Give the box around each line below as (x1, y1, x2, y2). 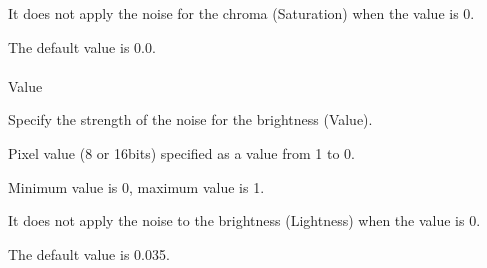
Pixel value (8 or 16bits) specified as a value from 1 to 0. (8, 142, 355, 163)
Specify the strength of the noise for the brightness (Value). (8, 109, 373, 130)
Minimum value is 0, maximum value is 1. (8, 176, 265, 197)
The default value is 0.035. (8, 243, 170, 264)
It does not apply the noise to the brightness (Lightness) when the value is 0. (8, 210, 481, 231)
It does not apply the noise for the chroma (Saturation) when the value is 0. (8, 3, 475, 23)
